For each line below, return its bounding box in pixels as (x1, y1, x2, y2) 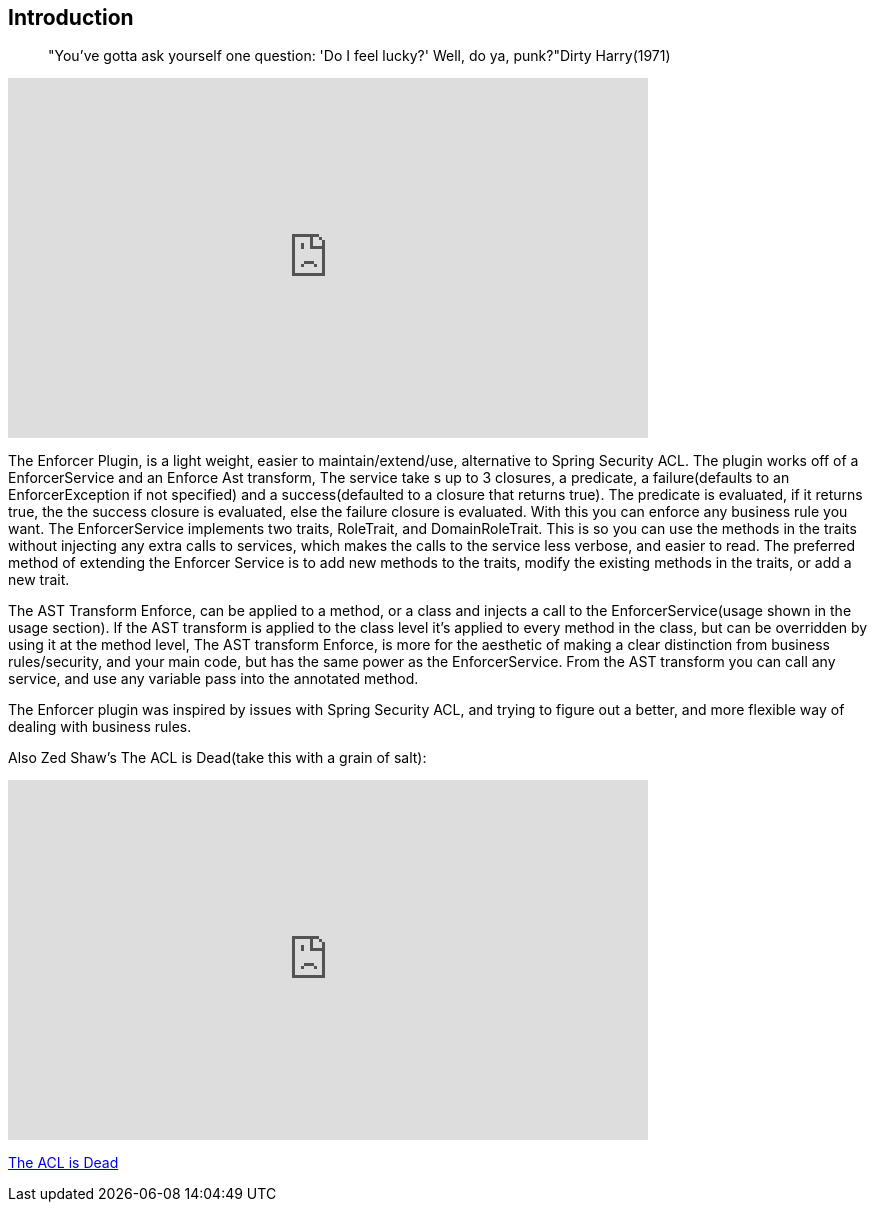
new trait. (8, 571, 70, 589)
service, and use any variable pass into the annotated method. (8, 670, 419, 688)
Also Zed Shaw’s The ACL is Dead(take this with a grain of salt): (8, 749, 427, 767)
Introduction (8, 5, 134, 30)
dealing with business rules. (8, 718, 192, 736)
